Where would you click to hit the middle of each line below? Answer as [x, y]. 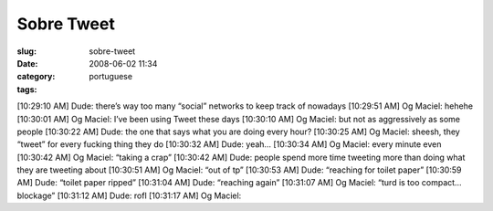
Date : [27, 63]
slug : [26, 51]
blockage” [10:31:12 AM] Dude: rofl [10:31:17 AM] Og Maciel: [129, 195]
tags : [27, 89]
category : [36, 77]
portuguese [110, 77]
